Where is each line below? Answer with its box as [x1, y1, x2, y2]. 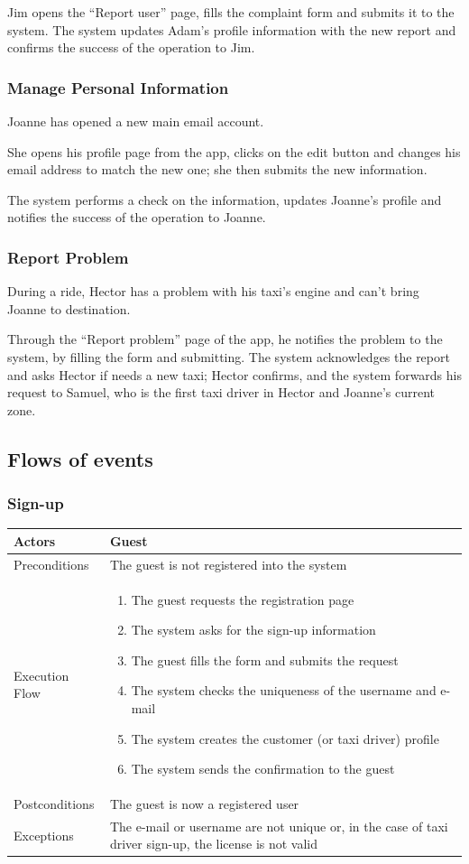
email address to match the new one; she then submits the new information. [7, 160, 428, 179]
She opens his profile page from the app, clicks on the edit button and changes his [7, 142, 461, 161]
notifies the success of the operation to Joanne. [7, 208, 266, 227]
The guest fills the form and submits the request [131, 650, 399, 669]
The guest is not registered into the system [109, 554, 347, 573]
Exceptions [14, 825, 74, 844]
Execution [14, 665, 69, 684]
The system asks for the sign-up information [131, 620, 376, 639]
